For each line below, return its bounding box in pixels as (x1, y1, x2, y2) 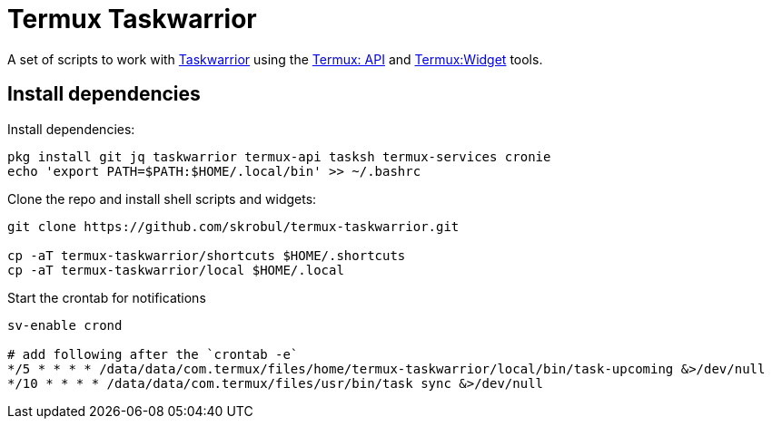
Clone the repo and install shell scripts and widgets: (7, 190, 317, 207)
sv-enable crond (7, 317, 123, 333)
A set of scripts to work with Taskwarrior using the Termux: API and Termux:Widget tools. (7, 51, 543, 67)
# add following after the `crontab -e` (7, 346, 299, 362)
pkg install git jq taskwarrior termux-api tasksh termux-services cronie (7, 149, 551, 164)
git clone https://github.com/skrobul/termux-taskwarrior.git (7, 218, 460, 234)
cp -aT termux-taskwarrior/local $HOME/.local (7, 262, 344, 277)
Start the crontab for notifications (7, 289, 206, 305)
